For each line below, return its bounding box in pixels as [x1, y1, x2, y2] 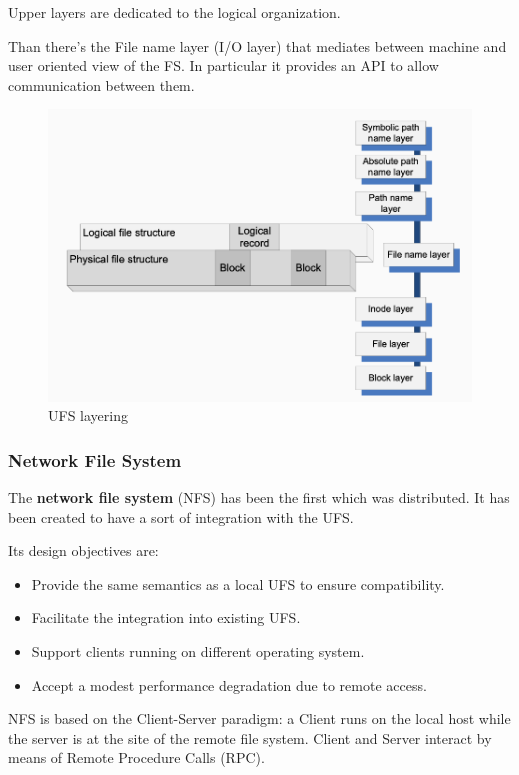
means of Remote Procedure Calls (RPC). [8, 747, 265, 768]
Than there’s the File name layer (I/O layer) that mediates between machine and [8, 35, 507, 56]
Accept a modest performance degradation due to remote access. [31, 674, 427, 695]
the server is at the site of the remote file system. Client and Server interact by [8, 727, 492, 748]
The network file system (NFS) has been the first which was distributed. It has [8, 487, 510, 508]
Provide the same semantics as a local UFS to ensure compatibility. [31, 573, 445, 594]
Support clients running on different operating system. [31, 641, 365, 662]
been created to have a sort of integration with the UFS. [8, 506, 354, 527]
